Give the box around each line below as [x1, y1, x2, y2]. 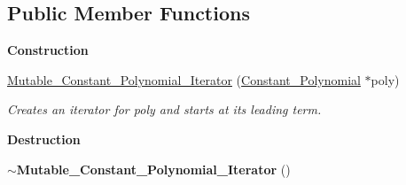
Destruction [7, 129, 81, 148]
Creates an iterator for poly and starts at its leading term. [7, 100, 322, 119]
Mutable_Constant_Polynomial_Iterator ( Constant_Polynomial [7, 70, 361, 89]
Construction [7, 41, 89, 59]
